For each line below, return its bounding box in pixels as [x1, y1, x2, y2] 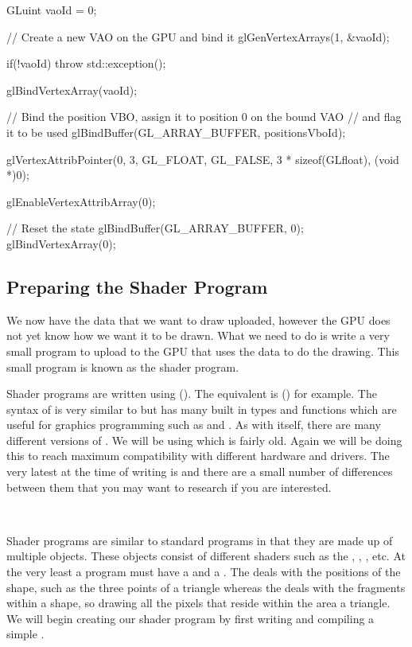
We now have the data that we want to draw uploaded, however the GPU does [6, 311, 391, 328]
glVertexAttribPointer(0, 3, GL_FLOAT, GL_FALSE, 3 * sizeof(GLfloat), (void [6, 150, 399, 167]
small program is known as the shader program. [6, 358, 239, 375]
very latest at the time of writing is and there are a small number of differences [6, 463, 393, 480]
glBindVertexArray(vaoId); [6, 81, 138, 98]
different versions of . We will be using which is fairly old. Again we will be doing [6, 431, 402, 448]
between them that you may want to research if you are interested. [6, 478, 332, 495]
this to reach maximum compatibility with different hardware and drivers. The [6, 447, 390, 464]
